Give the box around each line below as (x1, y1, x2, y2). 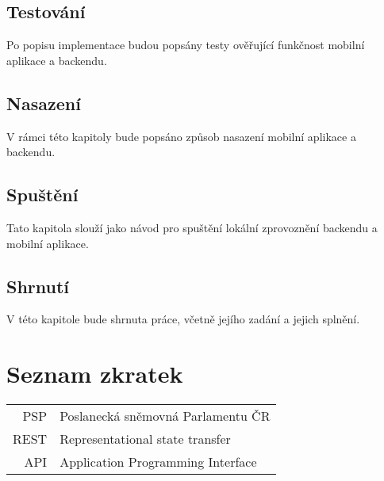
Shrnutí (6, 273, 70, 298)
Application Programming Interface (60, 452, 257, 471)
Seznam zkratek (6, 357, 183, 390)
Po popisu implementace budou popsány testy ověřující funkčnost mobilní (6, 36, 365, 53)
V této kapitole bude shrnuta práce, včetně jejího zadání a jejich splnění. (6, 311, 360, 327)
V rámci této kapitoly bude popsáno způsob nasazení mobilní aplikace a (6, 128, 356, 144)
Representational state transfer (60, 429, 231, 449)
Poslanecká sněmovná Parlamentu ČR (60, 407, 271, 426)
